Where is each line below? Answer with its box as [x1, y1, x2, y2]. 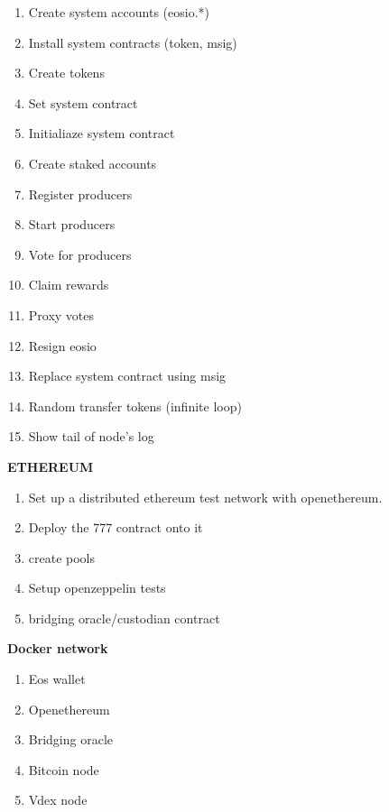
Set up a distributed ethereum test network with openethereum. [28, 487, 383, 506]
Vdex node [28, 790, 88, 809]
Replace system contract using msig [28, 366, 227, 385]
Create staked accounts [28, 153, 157, 172]
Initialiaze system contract [28, 124, 175, 143]
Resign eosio [28, 336, 97, 355]
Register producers [28, 184, 133, 203]
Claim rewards [28, 275, 109, 294]
